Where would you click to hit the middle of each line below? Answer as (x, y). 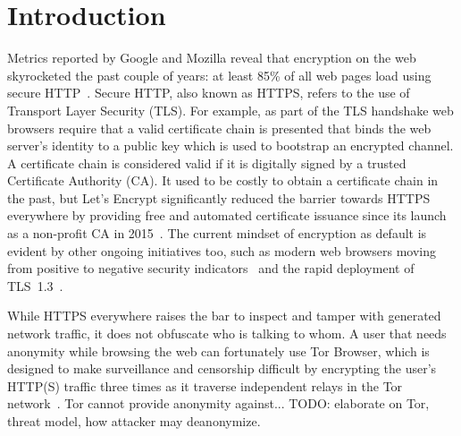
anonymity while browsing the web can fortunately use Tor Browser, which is (218, 351)
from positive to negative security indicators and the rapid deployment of (211, 268)
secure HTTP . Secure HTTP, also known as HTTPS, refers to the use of (209, 93)
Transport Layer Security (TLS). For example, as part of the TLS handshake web (230, 110)
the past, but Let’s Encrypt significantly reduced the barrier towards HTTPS (219, 197)
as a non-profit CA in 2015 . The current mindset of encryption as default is (217, 233)
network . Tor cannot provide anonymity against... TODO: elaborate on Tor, (218, 403)
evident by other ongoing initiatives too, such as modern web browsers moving (222, 250)
